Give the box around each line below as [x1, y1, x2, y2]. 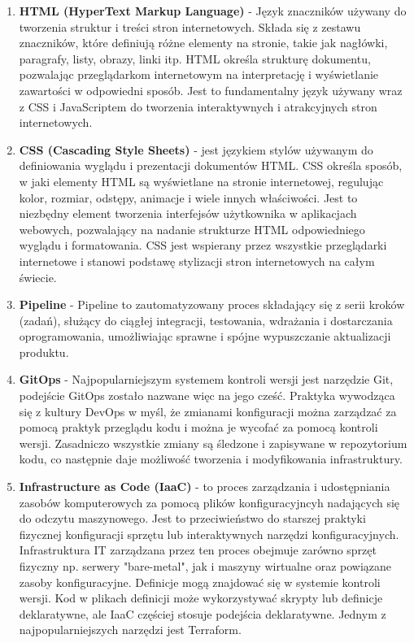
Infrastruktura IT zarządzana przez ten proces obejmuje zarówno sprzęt [19, 541, 377, 558]
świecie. [19, 268, 57, 285]
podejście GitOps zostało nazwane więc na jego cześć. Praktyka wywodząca [19, 387, 395, 404]
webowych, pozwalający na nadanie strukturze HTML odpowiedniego [19, 220, 365, 237]
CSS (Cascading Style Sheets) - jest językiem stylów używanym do [19, 141, 373, 158]
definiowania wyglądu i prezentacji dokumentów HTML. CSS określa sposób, [19, 157, 403, 174]
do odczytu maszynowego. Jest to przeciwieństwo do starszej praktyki [19, 510, 366, 527]
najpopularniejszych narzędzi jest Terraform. [19, 621, 242, 638]
